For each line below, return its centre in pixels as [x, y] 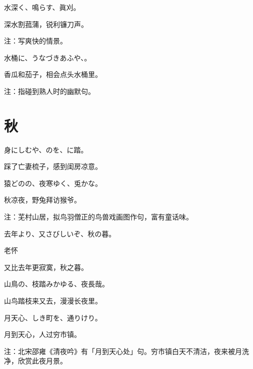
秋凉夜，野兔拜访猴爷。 [42, 200]
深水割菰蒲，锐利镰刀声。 [46, 24]
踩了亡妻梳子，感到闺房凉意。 [53, 166]
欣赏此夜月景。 [42, 361]
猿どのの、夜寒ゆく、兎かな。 [53, 183]
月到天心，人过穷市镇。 [42, 334]
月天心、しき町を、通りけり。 [53, 317]
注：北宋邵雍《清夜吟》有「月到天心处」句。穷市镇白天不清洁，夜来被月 [123, 351]
